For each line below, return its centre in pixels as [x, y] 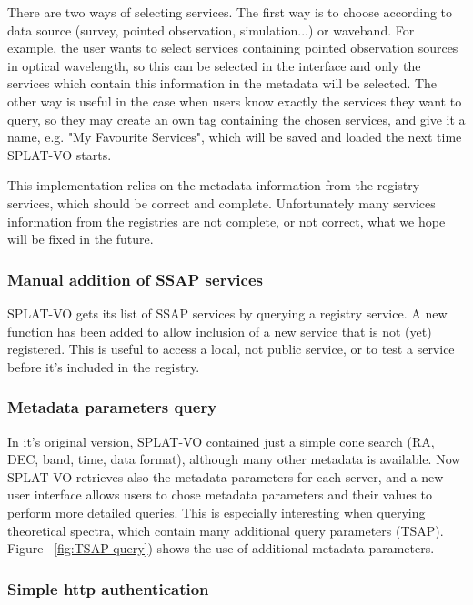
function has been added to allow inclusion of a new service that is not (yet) [220, 331]
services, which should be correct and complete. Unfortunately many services [221, 202]
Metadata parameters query [112, 407]
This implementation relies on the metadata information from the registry [214, 185]
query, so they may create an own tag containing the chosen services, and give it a [236, 119]
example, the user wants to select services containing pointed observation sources [233, 48]
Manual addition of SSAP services [135, 279]
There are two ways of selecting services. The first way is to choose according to [230, 12]
